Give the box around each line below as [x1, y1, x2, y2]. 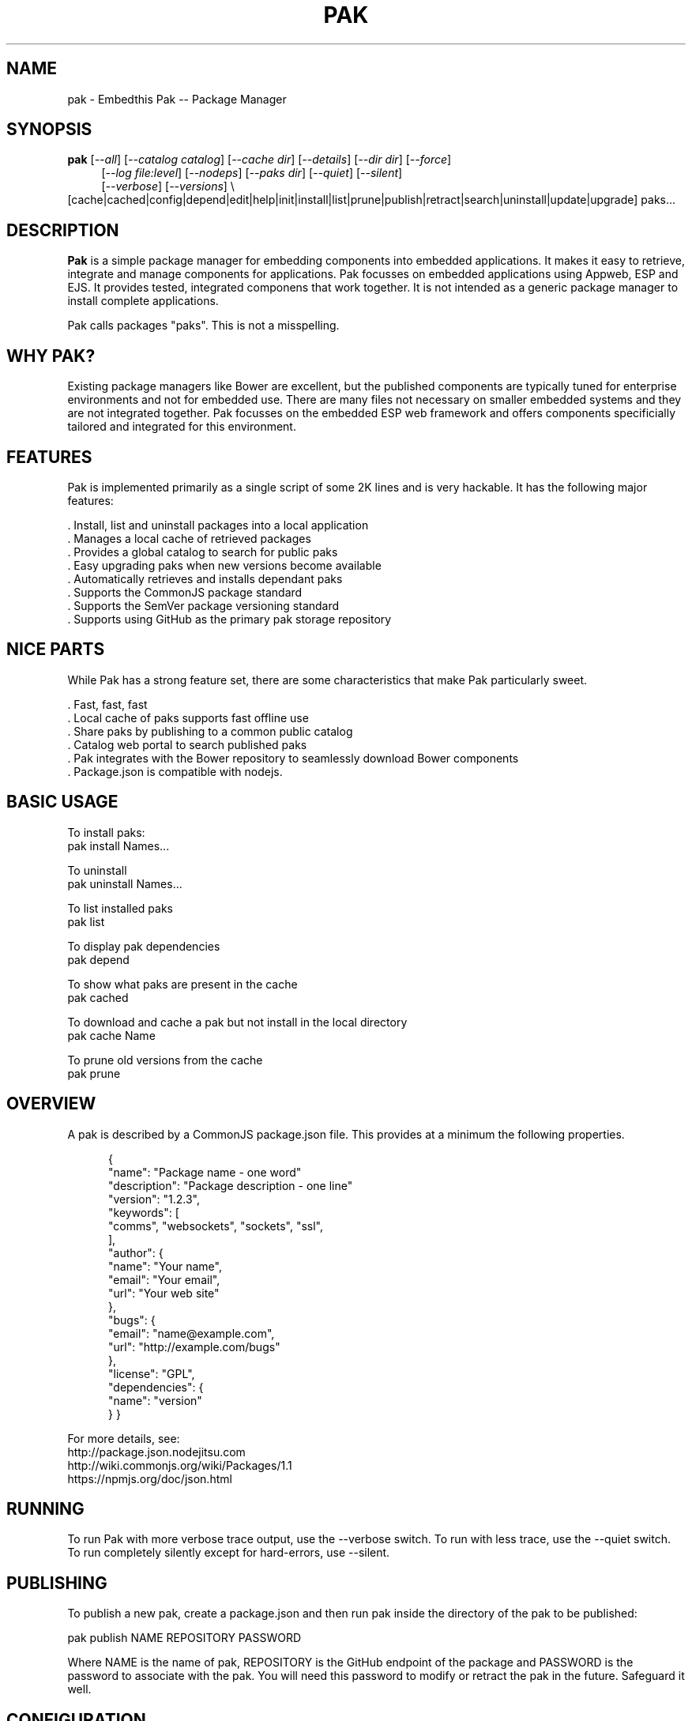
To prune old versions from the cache [67, 1053, 263, 1067]
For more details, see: [67, 1431, 180, 1445]
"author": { [108, 1245, 164, 1260]
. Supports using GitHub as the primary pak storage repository [67, 612, 392, 626]
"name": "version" [108, 1393, 202, 1407]
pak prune [67, 1066, 121, 1080]
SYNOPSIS [6, 119, 92, 140]
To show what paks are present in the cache [67, 977, 298, 991]
